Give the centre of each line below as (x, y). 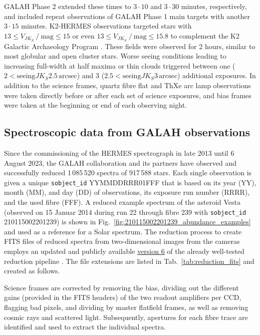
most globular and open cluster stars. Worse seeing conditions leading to (115, 56)
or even (83, 35)
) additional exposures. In (216, 75)
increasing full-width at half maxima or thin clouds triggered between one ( (120, 65)
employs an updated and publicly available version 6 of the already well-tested (124, 251)
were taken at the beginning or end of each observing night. (95, 105)
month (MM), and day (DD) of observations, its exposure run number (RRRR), (127, 192)
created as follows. (32, 271)
